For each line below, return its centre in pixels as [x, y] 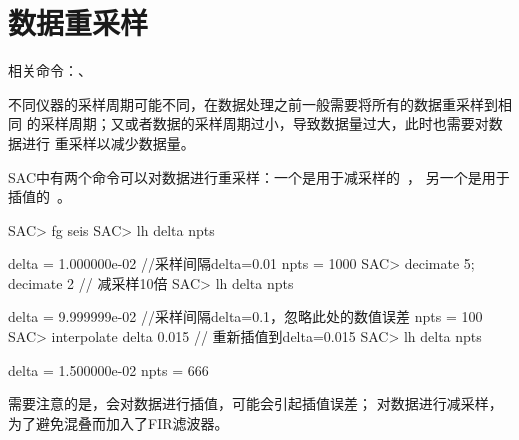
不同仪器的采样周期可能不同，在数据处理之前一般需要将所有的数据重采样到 [253, 103]
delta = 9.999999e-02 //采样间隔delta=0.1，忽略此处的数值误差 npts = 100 [245, 316]
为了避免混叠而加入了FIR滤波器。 [118, 422]
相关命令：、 [50, 70]
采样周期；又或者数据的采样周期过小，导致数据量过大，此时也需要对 [264, 123]
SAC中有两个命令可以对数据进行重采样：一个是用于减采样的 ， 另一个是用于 [259, 176]
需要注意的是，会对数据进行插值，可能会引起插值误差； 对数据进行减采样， [255, 403]
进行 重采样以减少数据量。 [108, 142]
